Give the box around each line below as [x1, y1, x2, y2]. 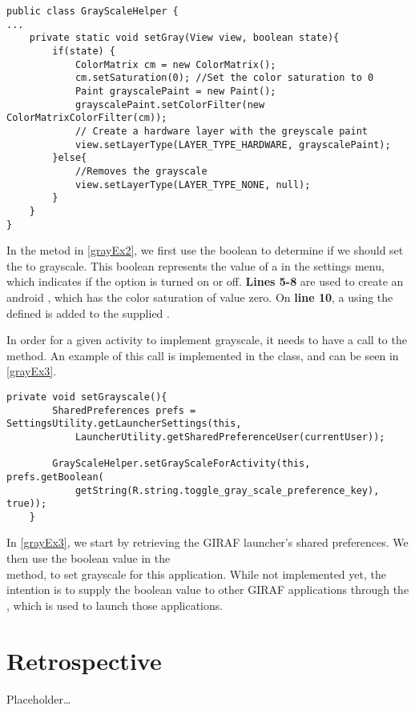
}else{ [52, 152, 87, 164]
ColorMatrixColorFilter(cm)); [6, 112, 167, 124]
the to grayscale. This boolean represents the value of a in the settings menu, [6, 257, 385, 274]
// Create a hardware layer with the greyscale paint [75, 125, 369, 137]
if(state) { [52, 45, 116, 57]
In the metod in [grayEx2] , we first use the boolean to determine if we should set [6, 242, 404, 259]
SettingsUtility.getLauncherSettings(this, [6, 418, 242, 430]
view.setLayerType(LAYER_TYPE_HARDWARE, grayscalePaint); [75, 138, 391, 150]
